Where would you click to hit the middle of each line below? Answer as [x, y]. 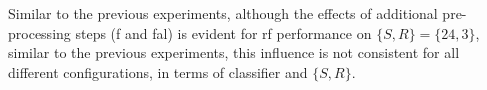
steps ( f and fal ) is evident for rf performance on [223, 32]
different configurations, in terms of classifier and [158, 71]
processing [39, 32]
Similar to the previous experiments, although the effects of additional [223, 13]
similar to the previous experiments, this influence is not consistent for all [234, 52]
